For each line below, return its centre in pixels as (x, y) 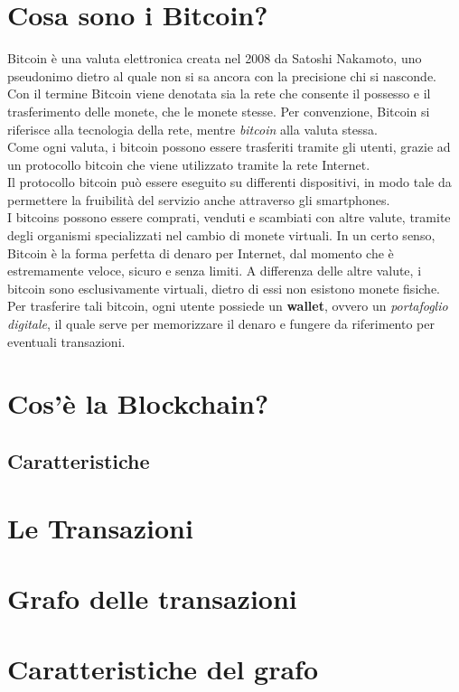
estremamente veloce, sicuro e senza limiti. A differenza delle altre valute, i (215, 271)
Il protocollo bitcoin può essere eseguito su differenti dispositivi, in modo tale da (229, 182)
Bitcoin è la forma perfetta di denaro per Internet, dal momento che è (201, 252)
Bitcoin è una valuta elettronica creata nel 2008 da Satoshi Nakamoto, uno (215, 58)
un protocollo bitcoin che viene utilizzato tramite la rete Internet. (189, 164)
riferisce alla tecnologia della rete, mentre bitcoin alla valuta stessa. (192, 129)
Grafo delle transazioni (152, 598)
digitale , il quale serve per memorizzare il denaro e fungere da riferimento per (221, 324)
